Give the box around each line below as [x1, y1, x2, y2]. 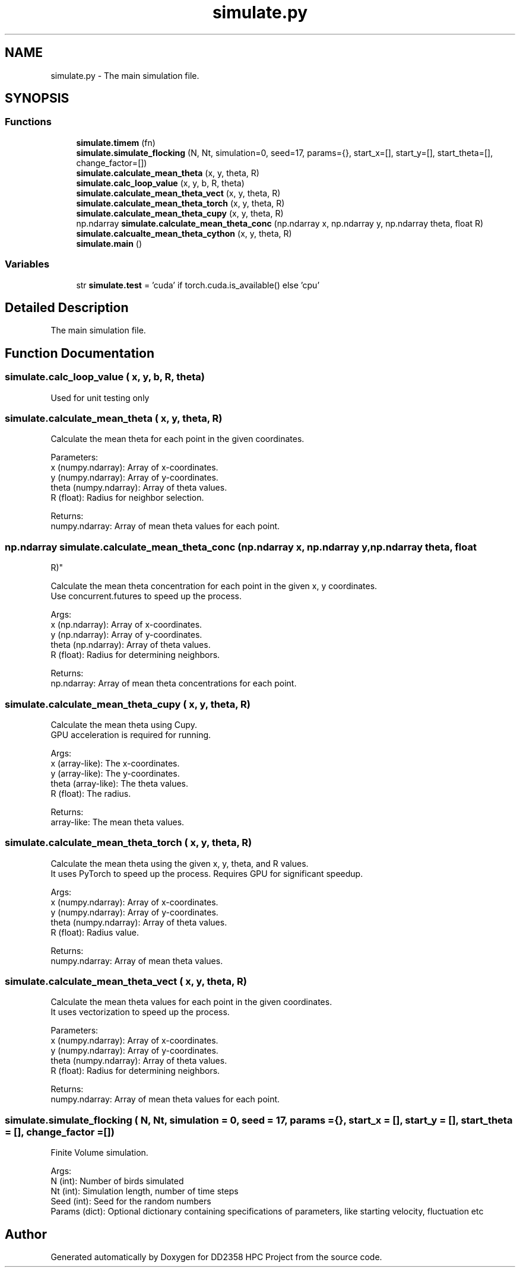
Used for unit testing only [50, 392, 150, 403]
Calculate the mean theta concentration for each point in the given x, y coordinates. [50, 581, 378, 592]
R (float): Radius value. [50, 927, 139, 937]
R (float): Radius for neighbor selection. [50, 492, 204, 503]
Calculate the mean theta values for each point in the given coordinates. [50, 997, 332, 1007]
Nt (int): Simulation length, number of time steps [50, 1186, 239, 1197]
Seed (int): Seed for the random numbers [50, 1196, 211, 1207]
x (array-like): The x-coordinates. [50, 758, 180, 768]
